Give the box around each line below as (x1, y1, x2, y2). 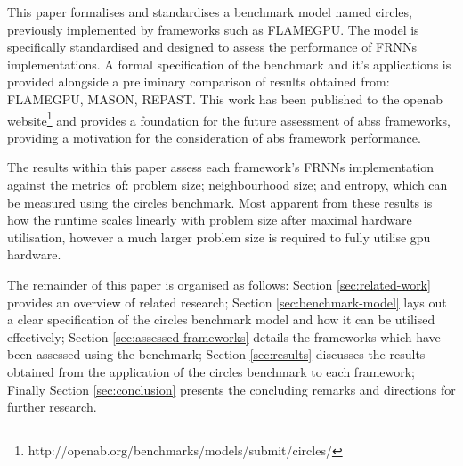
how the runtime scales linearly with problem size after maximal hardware (7, 210, 412, 229)
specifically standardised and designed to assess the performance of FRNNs (7, 37, 418, 56)
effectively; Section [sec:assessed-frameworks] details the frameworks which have (7, 327, 441, 346)
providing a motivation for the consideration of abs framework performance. (7, 127, 421, 146)
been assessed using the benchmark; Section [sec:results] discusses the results (7, 345, 426, 364)
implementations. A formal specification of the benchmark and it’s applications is (7, 54, 451, 73)
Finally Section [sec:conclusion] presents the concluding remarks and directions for (7, 380, 456, 398)
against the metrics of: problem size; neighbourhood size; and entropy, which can (7, 176, 448, 193)
